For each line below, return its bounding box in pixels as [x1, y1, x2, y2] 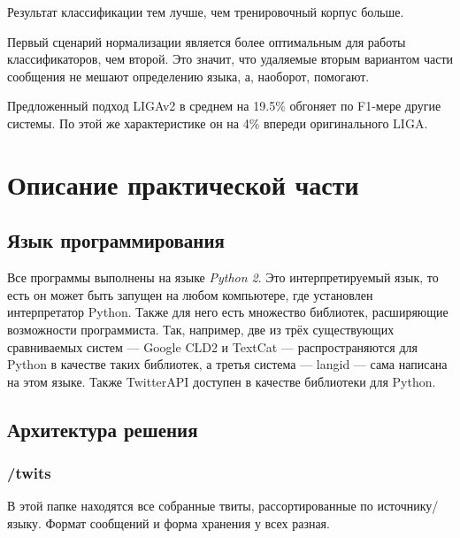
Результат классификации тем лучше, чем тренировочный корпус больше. [7, 3, 404, 20]
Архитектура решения [7, 415, 198, 442]
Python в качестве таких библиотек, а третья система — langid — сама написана [7, 355, 448, 373]
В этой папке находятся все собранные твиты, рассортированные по [7, 496, 373, 515]
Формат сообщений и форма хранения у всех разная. [45, 513, 330, 532]
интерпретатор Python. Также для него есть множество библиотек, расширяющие [7, 303, 448, 321]
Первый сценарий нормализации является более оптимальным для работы [7, 32, 406, 50]
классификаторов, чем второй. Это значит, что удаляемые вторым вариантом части [7, 50, 453, 68]
